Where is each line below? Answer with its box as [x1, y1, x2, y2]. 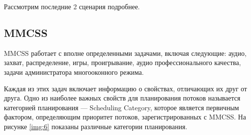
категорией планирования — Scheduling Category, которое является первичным [4, 102, 239, 112]
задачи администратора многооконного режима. [4, 67, 144, 77]
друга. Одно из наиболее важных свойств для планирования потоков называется [4, 93, 240, 103]
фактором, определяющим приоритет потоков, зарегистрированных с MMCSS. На [4, 112, 246, 122]
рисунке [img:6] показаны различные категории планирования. [4, 121, 188, 131]
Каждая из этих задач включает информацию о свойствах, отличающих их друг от [4, 83, 247, 93]
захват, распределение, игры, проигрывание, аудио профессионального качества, [4, 57, 241, 67]
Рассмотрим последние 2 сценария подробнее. [4, 1, 140, 11]
